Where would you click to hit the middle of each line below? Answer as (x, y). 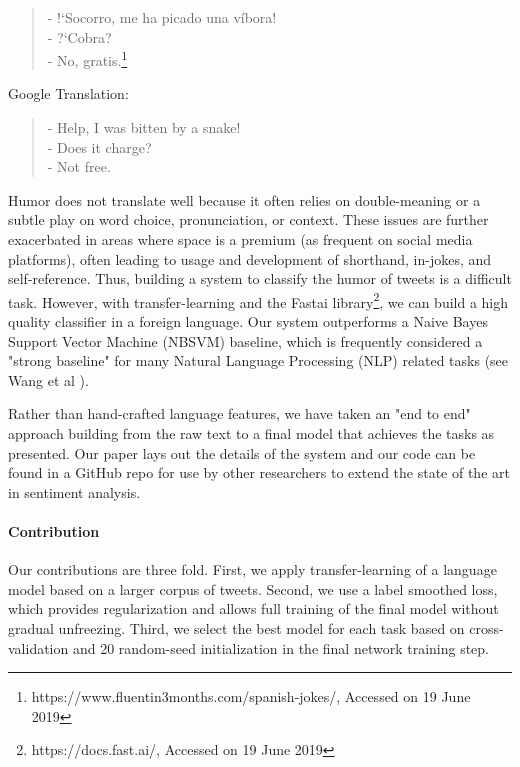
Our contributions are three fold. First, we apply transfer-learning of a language (252, 569)
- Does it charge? (99, 146)
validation (38, 647)
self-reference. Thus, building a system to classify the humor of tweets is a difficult (260, 278)
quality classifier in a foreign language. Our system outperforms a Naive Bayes (248, 321)
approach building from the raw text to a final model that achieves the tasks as (251, 433)
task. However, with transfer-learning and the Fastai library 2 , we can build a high (258, 300)
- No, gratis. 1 (87, 58)
